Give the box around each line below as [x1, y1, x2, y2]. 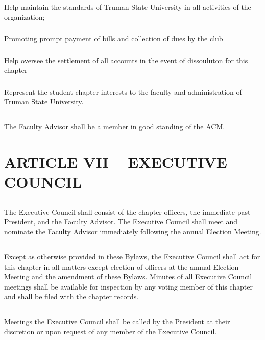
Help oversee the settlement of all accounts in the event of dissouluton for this [4, 55, 248, 65]
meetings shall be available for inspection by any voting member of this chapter [4, 281, 253, 292]
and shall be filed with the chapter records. [4, 291, 139, 302]
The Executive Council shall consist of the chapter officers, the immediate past [4, 206, 251, 217]
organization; [4, 11, 45, 22]
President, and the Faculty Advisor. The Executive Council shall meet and [4, 216, 238, 227]
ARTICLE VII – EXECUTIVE [4, 151, 227, 172]
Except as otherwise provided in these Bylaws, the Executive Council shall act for [4, 251, 260, 261]
